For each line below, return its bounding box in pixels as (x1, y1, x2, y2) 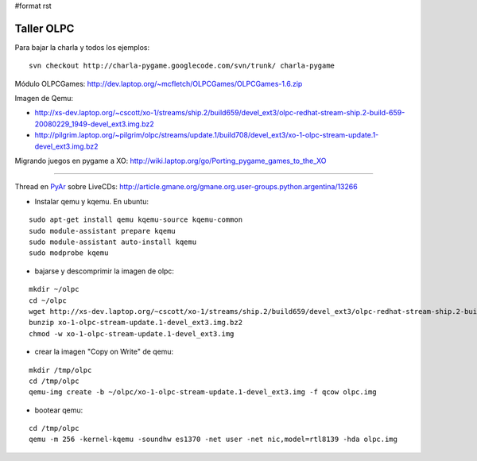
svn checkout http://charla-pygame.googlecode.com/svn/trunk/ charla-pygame (29, 61, 335, 71)
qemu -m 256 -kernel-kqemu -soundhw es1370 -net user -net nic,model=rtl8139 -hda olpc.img (29, 435, 397, 444)
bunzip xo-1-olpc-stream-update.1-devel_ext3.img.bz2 (29, 318, 242, 327)
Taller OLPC (14, 21, 75, 35)
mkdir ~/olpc (29, 285, 79, 294)
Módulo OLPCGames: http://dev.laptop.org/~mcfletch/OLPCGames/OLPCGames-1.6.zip (14, 79, 303, 88)
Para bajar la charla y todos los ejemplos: (14, 42, 150, 52)
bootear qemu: (34, 405, 83, 415)
